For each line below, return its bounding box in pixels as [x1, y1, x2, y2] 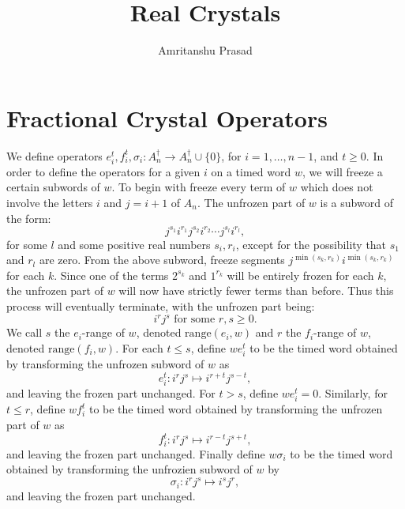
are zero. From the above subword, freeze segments [39, 251, 285, 268]
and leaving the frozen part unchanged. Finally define [6, 445, 265, 462]
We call [6, 324, 43, 341]
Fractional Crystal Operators [6, 101, 328, 134]
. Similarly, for [318, 385, 388, 402]
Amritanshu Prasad [158, 42, 253, 58]
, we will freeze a [302, 163, 383, 179]
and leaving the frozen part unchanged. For [6, 385, 216, 402]
